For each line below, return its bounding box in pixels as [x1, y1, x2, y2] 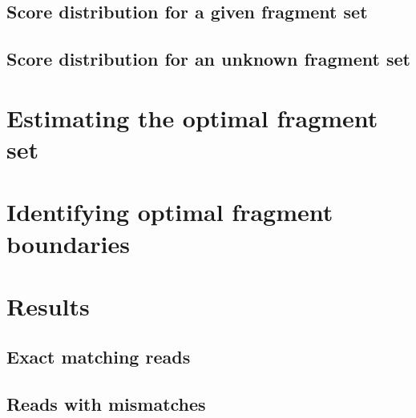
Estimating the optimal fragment [6, 101, 378, 134]
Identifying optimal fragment [6, 195, 333, 228]
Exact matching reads [6, 344, 191, 369]
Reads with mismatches [6, 392, 206, 416]
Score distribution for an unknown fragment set [6, 46, 410, 71]
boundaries [6, 227, 130, 259]
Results [6, 289, 90, 322]
